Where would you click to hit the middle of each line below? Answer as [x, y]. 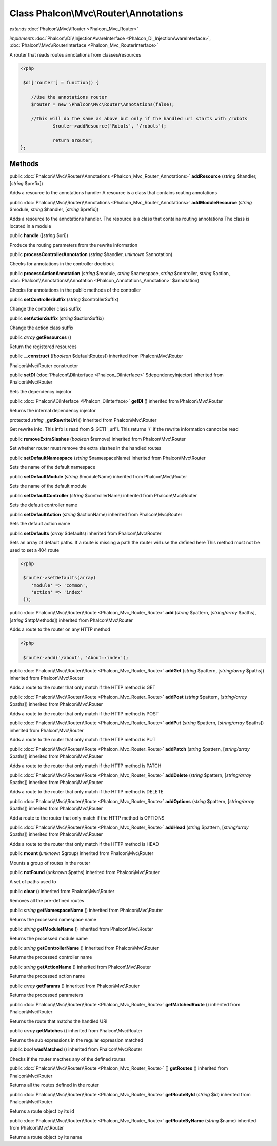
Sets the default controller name [44, 505]
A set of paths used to [33, 882]
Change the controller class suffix [45, 309]
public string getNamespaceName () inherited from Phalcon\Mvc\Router [86, 910]
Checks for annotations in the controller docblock [62, 264]
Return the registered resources [43, 347]
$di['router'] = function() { [61, 83]
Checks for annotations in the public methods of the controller [75, 290]
